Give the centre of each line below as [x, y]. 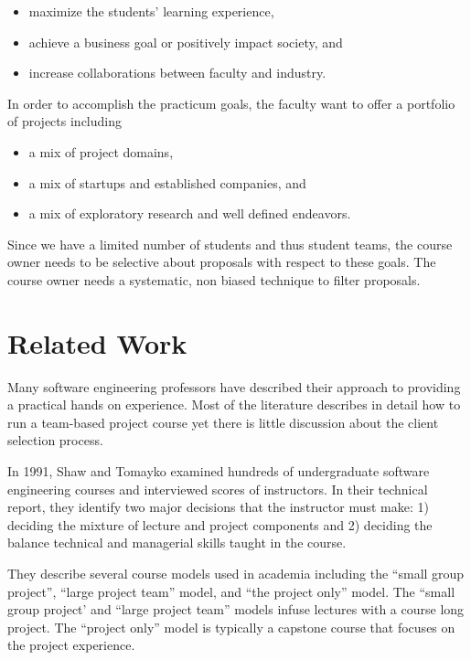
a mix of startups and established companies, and [167, 182]
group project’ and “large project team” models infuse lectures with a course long [236, 609]
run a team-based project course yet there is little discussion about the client [223, 422]
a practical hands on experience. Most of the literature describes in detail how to [234, 405]
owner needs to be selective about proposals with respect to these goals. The [222, 262]
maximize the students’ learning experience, [151, 11]
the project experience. [71, 645]
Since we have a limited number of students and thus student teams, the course [230, 244]
